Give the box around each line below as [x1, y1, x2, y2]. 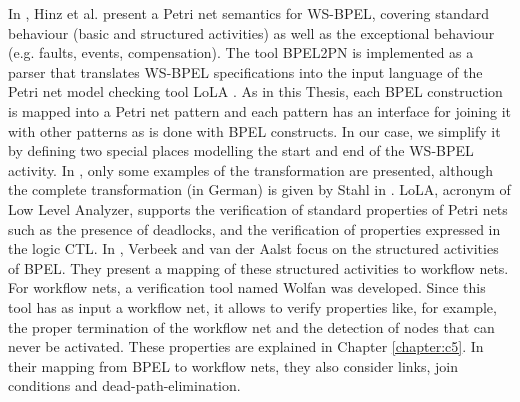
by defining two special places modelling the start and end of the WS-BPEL [8, 140, 474, 161]
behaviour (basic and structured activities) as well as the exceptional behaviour [8, 22, 495, 43]
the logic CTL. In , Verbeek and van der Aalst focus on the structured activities [8, 238, 499, 259]
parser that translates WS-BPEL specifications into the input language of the [8, 61, 483, 82]
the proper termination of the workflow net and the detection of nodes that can [8, 316, 495, 337]
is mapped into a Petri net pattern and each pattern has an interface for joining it [8, 100, 512, 121]
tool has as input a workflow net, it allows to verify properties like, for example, [8, 296, 497, 317]
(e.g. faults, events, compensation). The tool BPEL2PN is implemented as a [8, 42, 474, 63]
